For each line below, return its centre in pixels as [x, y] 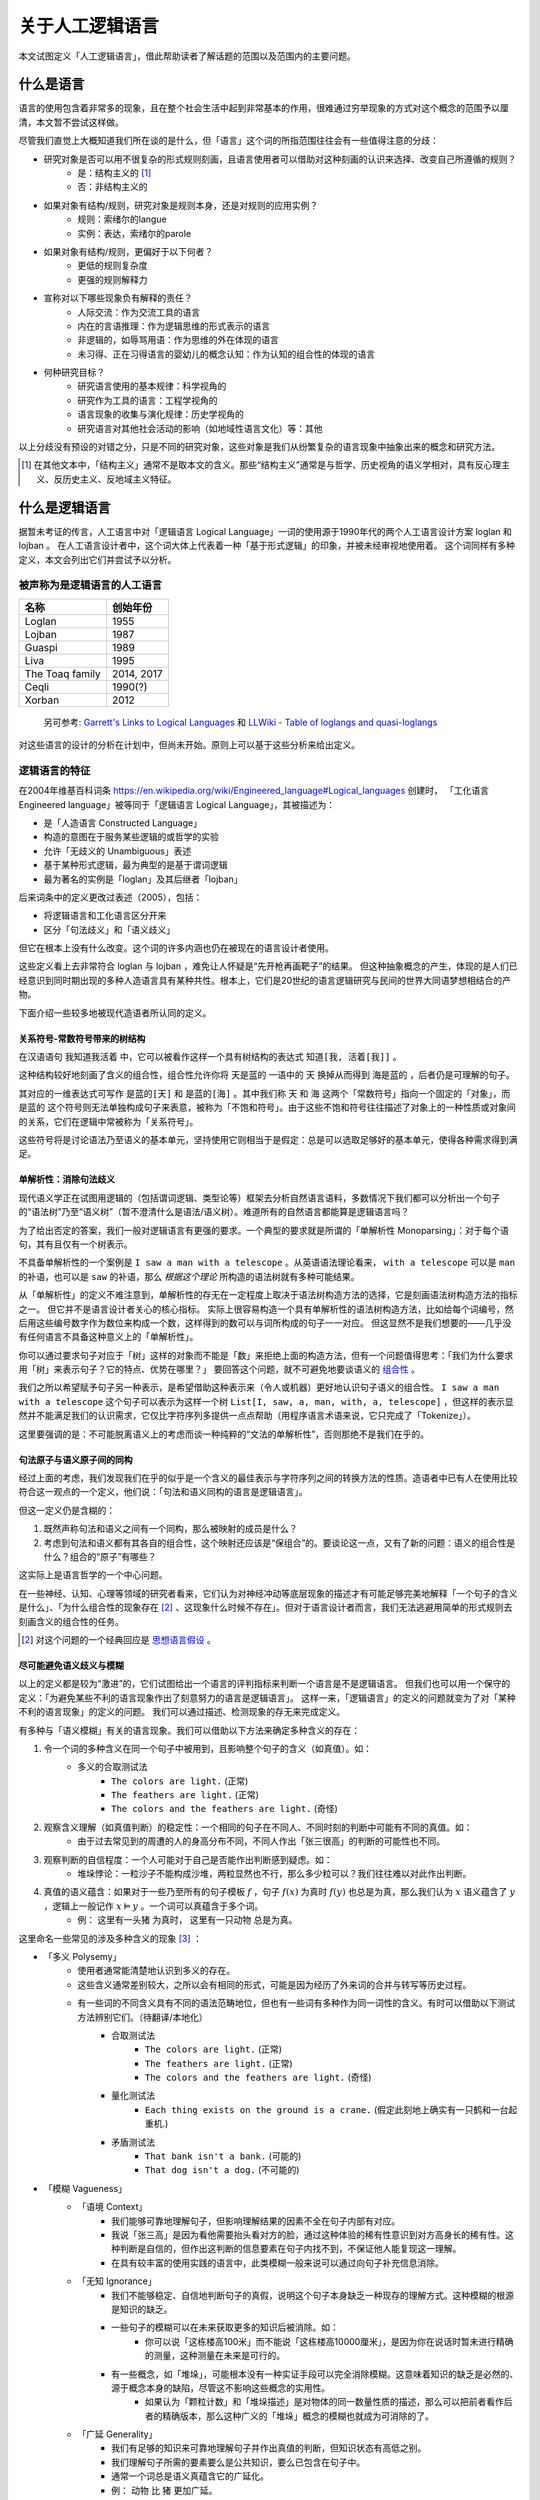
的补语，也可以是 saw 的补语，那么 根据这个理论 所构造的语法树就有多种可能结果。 [189, 1276]
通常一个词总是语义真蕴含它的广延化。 [190, 2476]
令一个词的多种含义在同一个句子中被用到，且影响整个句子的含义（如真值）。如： [207, 1748]
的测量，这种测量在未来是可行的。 [215, 2356]
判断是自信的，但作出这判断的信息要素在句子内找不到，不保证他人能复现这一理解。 [290, 2249]
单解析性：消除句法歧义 [66, 1179]
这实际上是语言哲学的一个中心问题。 [93, 1575]
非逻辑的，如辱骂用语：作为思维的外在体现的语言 [178, 340]
